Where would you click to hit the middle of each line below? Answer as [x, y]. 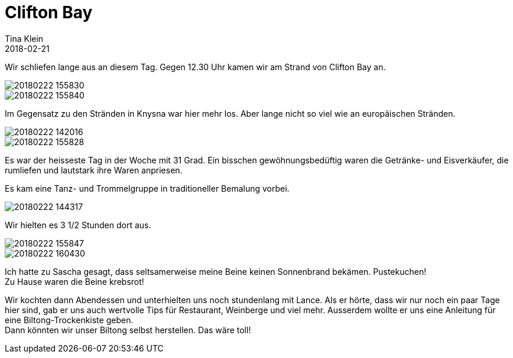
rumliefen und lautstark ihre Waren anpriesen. [94, 170]
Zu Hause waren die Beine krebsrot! [74, 281]
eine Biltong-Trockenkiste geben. [69, 320]
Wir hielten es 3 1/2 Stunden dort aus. [78, 225]
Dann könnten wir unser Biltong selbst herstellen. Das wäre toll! [128, 330]
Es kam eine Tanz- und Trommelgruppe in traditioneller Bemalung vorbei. [147, 188]
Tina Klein [24, 38]
